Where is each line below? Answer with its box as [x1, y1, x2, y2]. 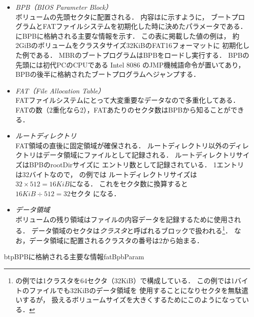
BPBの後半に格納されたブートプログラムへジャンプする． [15, 69, 200, 79]
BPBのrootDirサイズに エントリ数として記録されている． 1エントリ [29, 159, 244, 169]
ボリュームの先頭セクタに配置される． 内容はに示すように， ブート [15, 11, 232, 22]
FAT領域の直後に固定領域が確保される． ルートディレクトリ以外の [15, 140, 229, 150]
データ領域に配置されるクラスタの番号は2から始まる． [29, 235, 204, 245]
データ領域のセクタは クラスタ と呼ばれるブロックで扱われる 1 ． [31, 224, 232, 236]
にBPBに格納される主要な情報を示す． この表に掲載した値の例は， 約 [15, 30, 239, 41]
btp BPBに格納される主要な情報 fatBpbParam [4, 251, 144, 262]
